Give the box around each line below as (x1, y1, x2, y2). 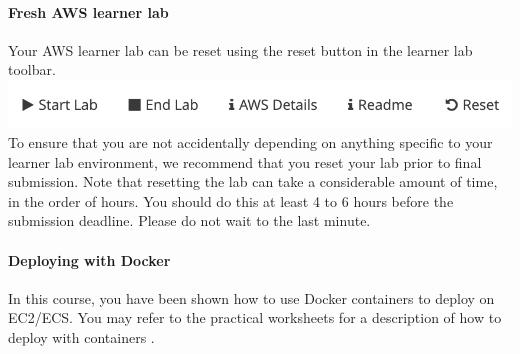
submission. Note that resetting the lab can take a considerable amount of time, (8, 171, 498, 192)
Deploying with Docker (8, 249, 171, 270)
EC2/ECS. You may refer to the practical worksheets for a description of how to (8, 307, 502, 328)
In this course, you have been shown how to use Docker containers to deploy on (8, 287, 495, 308)
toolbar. (8, 59, 56, 80)
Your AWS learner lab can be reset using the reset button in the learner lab (8, 39, 473, 60)
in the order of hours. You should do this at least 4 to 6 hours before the (8, 190, 454, 211)
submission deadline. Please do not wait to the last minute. (8, 210, 371, 231)
